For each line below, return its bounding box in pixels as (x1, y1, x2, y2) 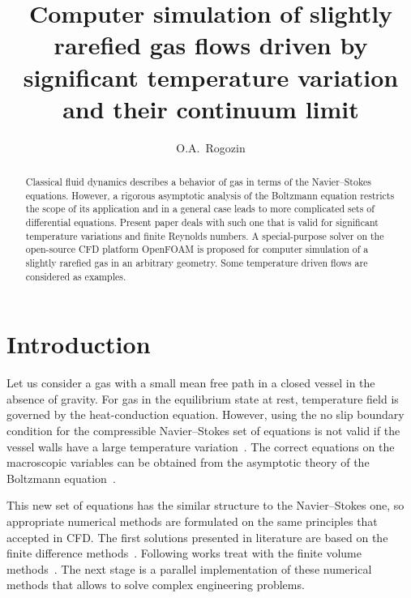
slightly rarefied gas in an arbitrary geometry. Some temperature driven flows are (25, 256, 368, 270)
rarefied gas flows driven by (54, 28, 368, 62)
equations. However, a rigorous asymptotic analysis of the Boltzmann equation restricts (25, 188, 395, 202)
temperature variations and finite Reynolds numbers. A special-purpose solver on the (25, 229, 384, 242)
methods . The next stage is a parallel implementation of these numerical (6, 560, 372, 577)
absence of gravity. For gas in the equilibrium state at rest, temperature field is (6, 390, 399, 407)
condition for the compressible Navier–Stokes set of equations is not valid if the (6, 422, 400, 439)
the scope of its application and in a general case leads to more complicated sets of (25, 202, 375, 216)
